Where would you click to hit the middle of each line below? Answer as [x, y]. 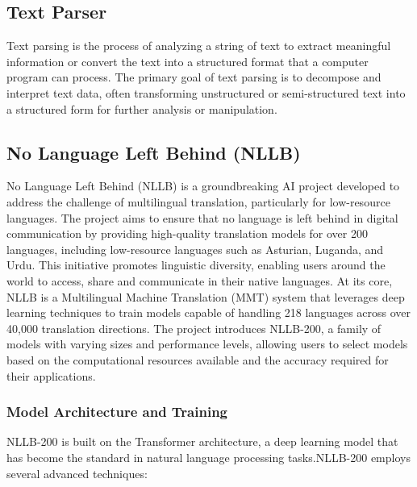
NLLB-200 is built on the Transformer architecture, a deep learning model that [202, 441]
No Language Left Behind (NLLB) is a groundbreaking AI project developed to [203, 186]
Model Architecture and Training [117, 412]
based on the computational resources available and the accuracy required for [198, 359]
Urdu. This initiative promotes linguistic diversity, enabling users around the [196, 265]
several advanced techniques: [77, 473]
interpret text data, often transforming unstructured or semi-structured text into [206, 92]
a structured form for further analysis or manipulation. [142, 108]
